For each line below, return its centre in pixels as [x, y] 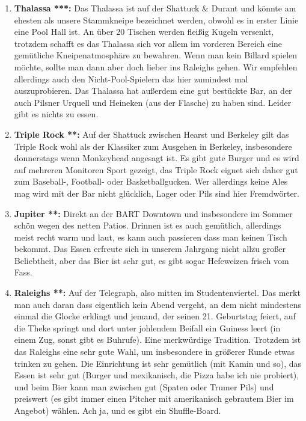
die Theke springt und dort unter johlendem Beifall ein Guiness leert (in [147, 327]
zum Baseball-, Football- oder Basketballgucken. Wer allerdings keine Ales [151, 181]
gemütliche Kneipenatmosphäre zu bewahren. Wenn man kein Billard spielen [156, 55]
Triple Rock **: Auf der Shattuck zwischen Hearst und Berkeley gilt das [151, 134]
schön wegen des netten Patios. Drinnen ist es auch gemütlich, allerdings [148, 225]
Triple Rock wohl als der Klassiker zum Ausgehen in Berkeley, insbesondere [153, 146]
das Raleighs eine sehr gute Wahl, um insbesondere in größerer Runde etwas [154, 352]
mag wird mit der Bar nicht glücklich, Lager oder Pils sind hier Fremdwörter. [157, 193]
